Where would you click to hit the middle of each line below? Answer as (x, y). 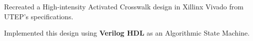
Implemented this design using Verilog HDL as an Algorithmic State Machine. (127, 33)
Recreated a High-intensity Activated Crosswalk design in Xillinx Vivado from (124, 6)
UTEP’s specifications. (39, 16)
